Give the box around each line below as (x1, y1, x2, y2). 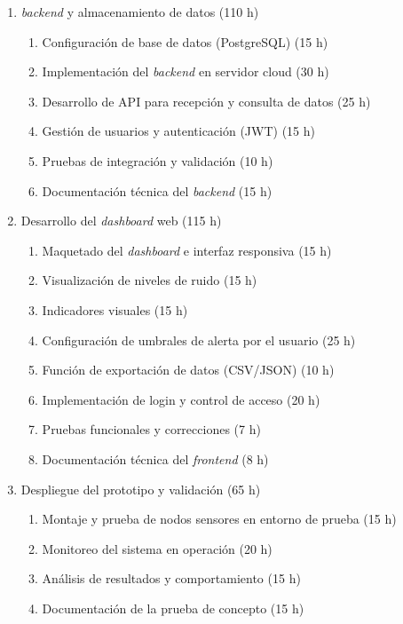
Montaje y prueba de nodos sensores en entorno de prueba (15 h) (42, 509, 397, 528)
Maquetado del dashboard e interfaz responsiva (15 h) (42, 241, 332, 259)
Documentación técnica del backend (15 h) (42, 181, 273, 200)
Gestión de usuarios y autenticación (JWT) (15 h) (42, 122, 315, 140)
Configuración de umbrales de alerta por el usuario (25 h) (42, 330, 356, 349)
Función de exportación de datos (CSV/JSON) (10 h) (42, 360, 335, 379)
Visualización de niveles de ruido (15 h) (42, 271, 257, 289)
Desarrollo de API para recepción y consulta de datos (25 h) (42, 91, 371, 110)
